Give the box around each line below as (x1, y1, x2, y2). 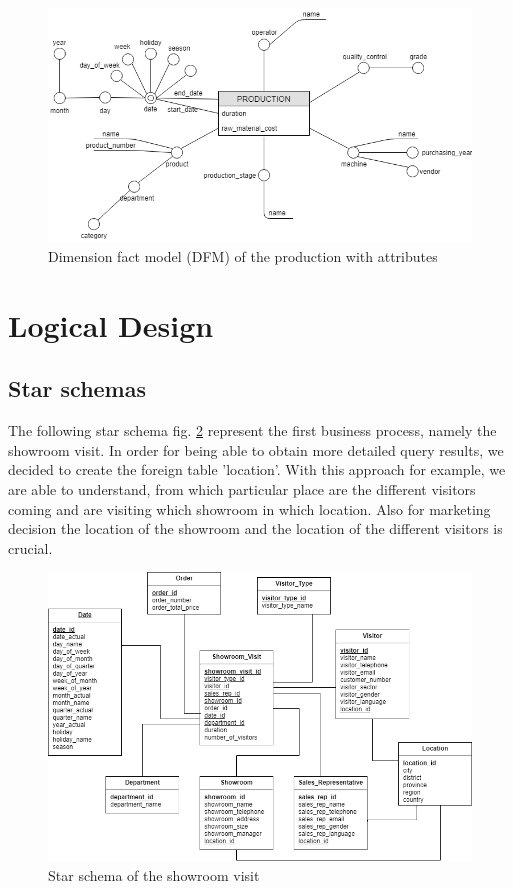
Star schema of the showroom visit (48, 864, 260, 885)
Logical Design (8, 304, 214, 345)
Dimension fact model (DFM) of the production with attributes (48, 246, 438, 267)
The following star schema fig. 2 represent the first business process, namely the (8, 420, 497, 441)
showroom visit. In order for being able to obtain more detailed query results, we (8, 439, 504, 460)
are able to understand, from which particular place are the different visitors (8, 479, 476, 500)
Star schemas (8, 373, 147, 404)
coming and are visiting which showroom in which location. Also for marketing (8, 498, 491, 519)
